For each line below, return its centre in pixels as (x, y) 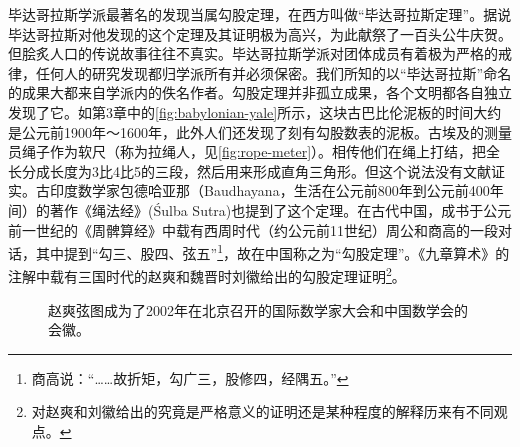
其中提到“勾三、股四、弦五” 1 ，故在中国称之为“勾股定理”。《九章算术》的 (272, 251)
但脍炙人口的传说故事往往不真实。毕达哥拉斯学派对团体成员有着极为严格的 (253, 53)
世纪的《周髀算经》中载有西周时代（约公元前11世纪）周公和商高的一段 (266, 229)
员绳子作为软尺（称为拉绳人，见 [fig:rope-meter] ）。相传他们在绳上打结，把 (247, 151)
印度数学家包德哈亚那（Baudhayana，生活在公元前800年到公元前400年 (276, 190)
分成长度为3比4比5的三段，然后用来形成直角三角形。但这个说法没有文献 (256, 170)
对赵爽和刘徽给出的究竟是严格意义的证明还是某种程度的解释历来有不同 (262, 411)
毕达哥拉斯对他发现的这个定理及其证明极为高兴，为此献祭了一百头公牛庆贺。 (260, 33)
